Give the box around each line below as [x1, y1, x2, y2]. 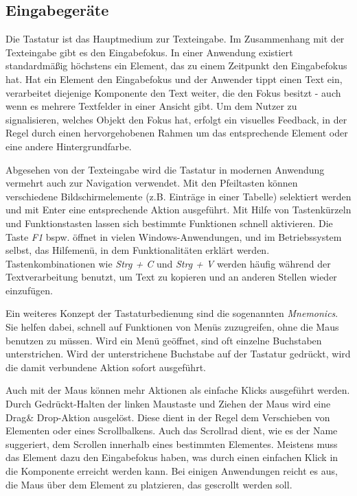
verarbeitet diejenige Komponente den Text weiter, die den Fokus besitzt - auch [5, 85, 341, 99]
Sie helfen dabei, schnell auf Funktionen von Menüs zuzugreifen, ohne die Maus [5, 320, 339, 334]
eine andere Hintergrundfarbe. [5, 139, 132, 153]
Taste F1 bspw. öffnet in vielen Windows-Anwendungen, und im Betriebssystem [5, 229, 342, 244]
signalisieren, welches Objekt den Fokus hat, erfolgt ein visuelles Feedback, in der [5, 112, 347, 126]
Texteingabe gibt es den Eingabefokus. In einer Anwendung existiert [5, 45, 293, 59]
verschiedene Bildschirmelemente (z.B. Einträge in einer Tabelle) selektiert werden [5, 189, 352, 203]
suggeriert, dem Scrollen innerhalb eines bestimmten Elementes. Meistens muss [5, 436, 338, 451]
